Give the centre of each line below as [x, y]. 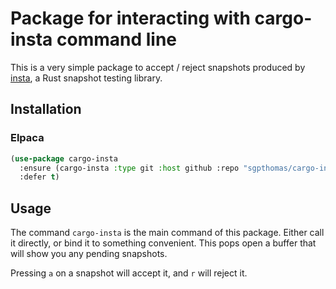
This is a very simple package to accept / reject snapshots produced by [158, 67]
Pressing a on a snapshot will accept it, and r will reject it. [129, 273]
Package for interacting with [130, 18]
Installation [46, 109]
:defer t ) [39, 177]
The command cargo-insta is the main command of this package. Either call [167, 233]
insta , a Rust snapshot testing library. [86, 78]
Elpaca [27, 138]
